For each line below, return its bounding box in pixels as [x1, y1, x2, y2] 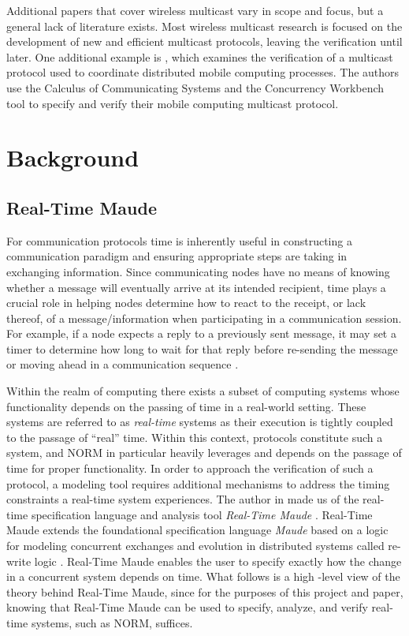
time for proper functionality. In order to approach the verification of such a [6, 460, 374, 477]
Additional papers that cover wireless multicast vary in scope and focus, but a [6, 2, 384, 18]
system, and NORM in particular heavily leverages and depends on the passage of [6, 444, 402, 461]
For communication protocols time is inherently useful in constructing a [6, 232, 352, 249]
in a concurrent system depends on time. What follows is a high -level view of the [6, 568, 400, 585]
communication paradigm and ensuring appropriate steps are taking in [6, 248, 348, 264]
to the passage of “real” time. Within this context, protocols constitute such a [6, 428, 383, 445]
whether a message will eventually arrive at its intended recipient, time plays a [6, 279, 386, 295]
